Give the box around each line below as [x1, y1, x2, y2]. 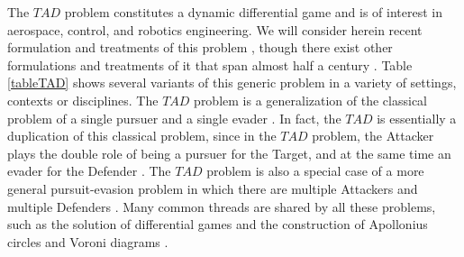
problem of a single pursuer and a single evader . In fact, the [7, 108, 341, 127]
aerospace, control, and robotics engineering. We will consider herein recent [7, 20, 423, 39]
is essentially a [377, 108, 457, 127]
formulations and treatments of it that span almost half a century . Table [7, 55, 413, 74]
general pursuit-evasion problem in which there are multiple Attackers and [7, 179, 418, 197]
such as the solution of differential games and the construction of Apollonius [7, 215, 428, 234]
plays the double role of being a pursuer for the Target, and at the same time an [7, 143, 451, 162]
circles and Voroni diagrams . [7, 232, 168, 251]
